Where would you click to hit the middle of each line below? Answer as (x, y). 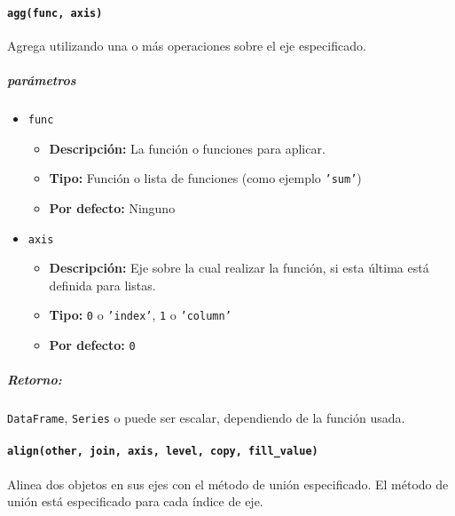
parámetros (42, 80)
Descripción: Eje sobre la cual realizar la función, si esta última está (239, 268)
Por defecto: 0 (92, 345)
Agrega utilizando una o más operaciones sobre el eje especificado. (187, 45)
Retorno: (35, 380)
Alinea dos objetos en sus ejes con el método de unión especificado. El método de (228, 484)
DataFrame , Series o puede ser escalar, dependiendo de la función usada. (206, 418)
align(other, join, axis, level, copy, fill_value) (163, 452)
